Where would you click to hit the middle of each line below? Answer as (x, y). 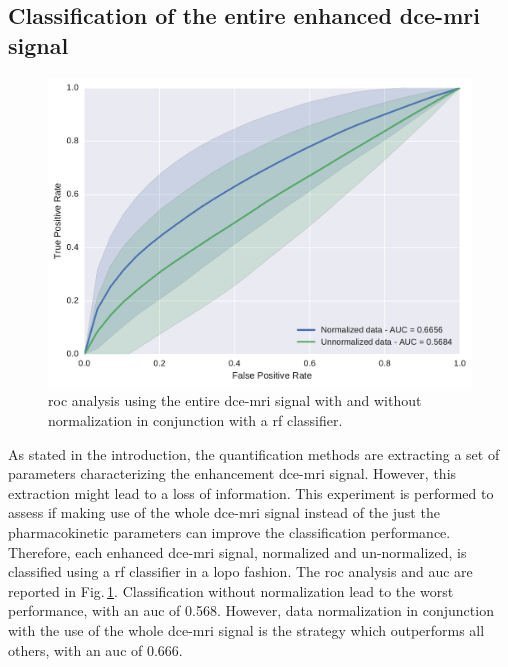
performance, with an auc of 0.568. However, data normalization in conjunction (251, 610)
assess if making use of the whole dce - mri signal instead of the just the (224, 512)
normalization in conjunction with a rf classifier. (195, 420)
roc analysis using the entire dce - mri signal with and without (235, 400)
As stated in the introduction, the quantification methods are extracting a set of (254, 453)
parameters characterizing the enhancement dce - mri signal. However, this (232, 473)
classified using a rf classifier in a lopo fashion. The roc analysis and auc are (240, 571)
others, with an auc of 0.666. (95, 649)
